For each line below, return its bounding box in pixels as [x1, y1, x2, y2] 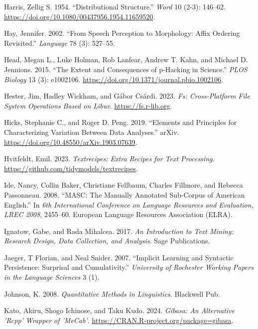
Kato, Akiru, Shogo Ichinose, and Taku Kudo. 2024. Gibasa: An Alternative [4, 305, 235, 316]
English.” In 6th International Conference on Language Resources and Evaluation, [4, 199, 254, 210]
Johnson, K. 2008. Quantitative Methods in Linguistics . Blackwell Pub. [4, 288, 220, 299]
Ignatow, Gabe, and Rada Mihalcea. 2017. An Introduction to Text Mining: [4, 225, 234, 236]
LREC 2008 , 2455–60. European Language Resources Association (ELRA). [4, 209, 233, 219]
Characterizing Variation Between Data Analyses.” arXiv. [4, 126, 179, 137]
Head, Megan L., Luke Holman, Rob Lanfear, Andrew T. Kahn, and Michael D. [4, 54, 248, 65]
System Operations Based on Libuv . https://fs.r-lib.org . [4, 100, 172, 110]
